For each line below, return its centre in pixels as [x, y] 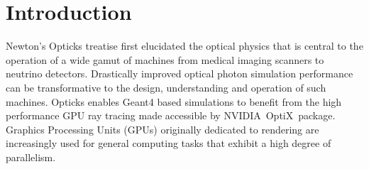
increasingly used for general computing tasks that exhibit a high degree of [169, 143]
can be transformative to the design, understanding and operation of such [166, 87]
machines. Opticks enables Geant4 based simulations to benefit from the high [174, 101]
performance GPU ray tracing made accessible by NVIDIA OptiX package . [171, 115]
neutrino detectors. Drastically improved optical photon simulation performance [180, 73]
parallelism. [31, 157]
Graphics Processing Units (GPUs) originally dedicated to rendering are [163, 129]
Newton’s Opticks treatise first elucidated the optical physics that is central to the [184, 46]
